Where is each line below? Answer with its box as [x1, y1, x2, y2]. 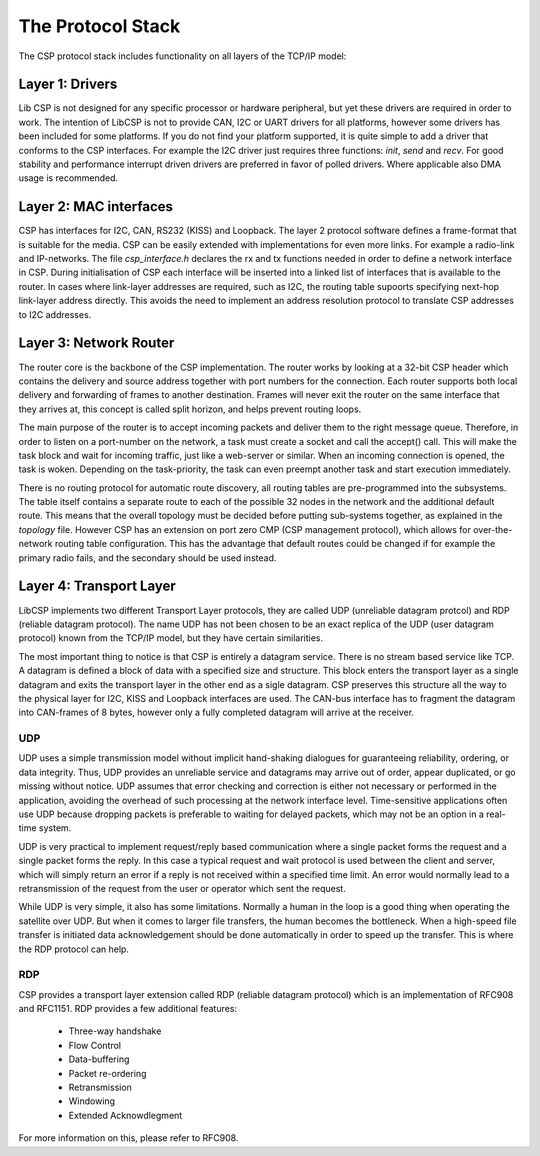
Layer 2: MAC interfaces [18, 198, 174, 215]
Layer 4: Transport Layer [18, 578, 177, 595]
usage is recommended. [18, 172, 119, 184]
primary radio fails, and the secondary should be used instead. [18, 551, 277, 564]
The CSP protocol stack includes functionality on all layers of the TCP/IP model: [18, 50, 347, 62]
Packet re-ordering [68, 1067, 147, 1079]
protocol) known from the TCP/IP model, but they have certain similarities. [18, 632, 324, 644]
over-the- [473, 523, 513, 535]
